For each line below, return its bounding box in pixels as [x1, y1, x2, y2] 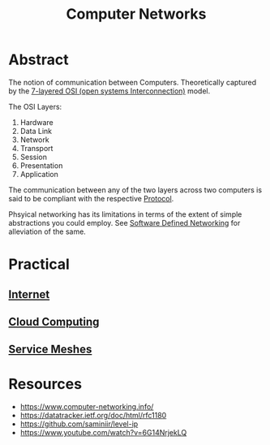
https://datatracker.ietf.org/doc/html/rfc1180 [19, 411, 167, 421]
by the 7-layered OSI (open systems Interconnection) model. [8, 86, 211, 96]
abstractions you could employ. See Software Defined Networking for [8, 218, 241, 227]
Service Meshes [8, 343, 92, 356]
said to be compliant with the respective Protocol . [8, 193, 174, 203]
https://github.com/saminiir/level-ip [19, 419, 139, 429]
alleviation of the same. [8, 227, 87, 236]
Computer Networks [66, 5, 207, 24]
